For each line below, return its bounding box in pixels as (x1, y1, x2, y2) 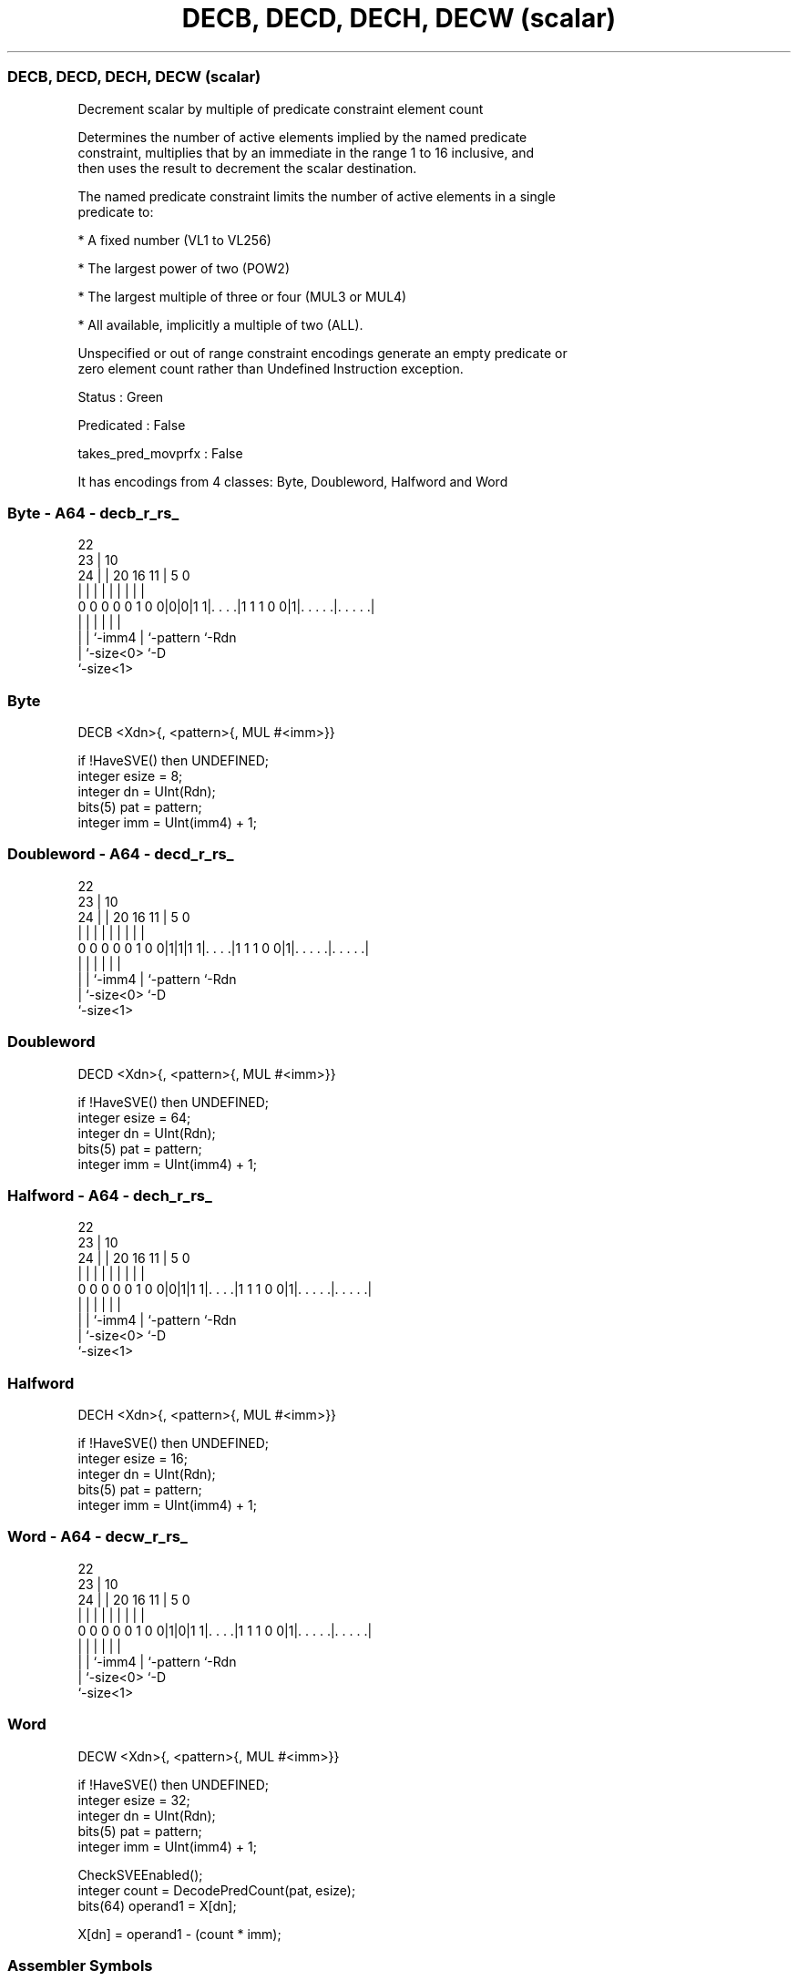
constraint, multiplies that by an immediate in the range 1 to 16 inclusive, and (77, 144, 535, 160)
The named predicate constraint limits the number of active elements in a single (77, 188, 556, 204)
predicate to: (77, 203, 154, 220)
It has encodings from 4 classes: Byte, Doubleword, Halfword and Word (77, 473, 508, 489)
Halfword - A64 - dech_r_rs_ (7, 1186, 212, 1205)
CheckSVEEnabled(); (77, 1866, 203, 1883)
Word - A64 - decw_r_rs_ (7, 1527, 188, 1546)
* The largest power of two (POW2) (77, 260, 291, 276)
